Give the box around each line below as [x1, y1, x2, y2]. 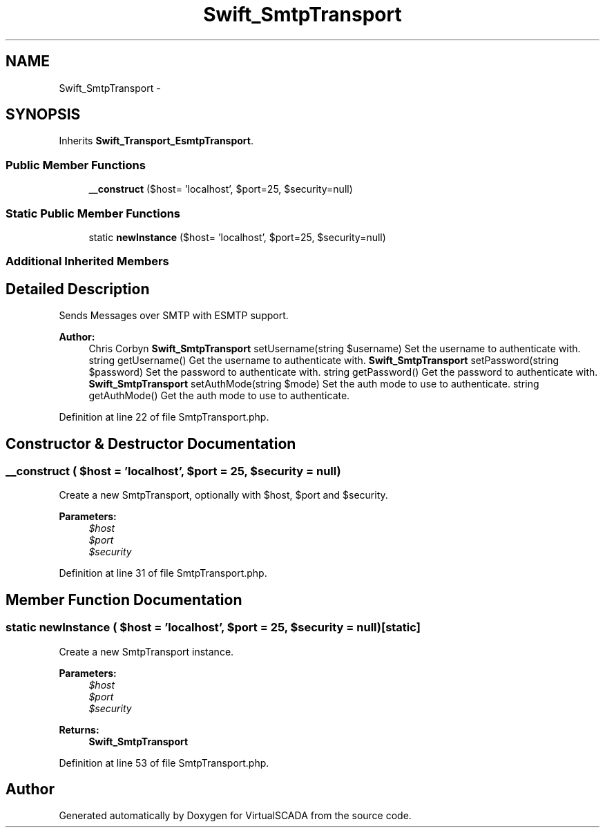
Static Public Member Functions [6, 206, 181, 220]
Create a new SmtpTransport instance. [59, 645, 234, 658]
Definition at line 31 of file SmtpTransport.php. [59, 567, 267, 580]
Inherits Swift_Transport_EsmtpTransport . [59, 135, 253, 147]
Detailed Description [6, 280, 150, 298]
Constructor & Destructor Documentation [6, 434, 296, 452]
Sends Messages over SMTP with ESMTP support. [59, 309, 289, 322]
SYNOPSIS [6, 106, 81, 124]
